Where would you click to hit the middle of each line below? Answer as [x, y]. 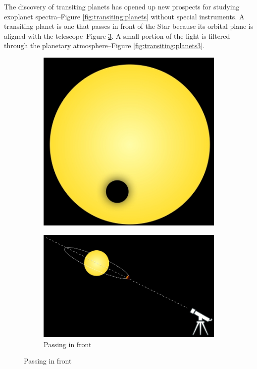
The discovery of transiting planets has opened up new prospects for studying [122, 6]
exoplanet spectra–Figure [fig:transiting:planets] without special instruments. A [124, 16]
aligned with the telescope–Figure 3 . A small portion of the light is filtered [117, 36]
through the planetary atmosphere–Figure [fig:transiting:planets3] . [104, 45]
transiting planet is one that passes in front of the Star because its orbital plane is [129, 26]
